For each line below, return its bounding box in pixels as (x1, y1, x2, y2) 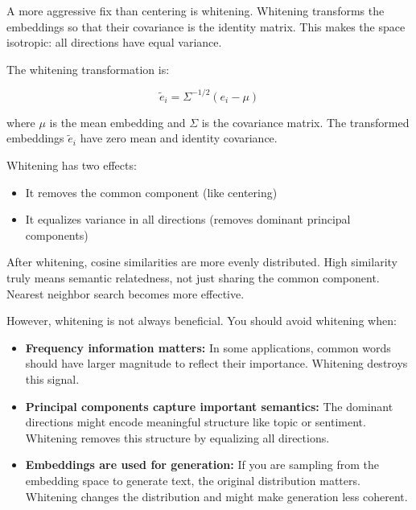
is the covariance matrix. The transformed (201, 113, 410, 130)
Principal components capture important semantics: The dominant (25, 397, 393, 414)
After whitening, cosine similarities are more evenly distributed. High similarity (6, 253, 397, 270)
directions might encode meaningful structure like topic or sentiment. (25, 413, 366, 430)
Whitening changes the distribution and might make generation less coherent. (25, 487, 408, 504)
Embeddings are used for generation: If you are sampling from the (25, 456, 379, 473)
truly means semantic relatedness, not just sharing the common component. (6, 269, 380, 286)
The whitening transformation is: (6, 60, 170, 77)
